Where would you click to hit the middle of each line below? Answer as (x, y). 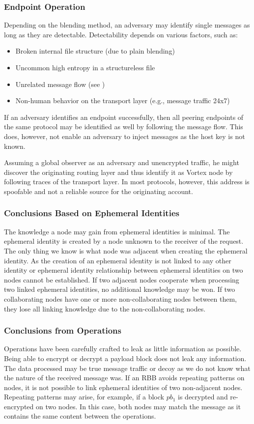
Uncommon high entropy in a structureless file (85, 67)
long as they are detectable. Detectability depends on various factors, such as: (121, 34)
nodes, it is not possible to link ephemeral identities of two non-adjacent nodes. (123, 387)
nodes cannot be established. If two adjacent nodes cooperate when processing (122, 279)
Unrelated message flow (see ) (60, 84)
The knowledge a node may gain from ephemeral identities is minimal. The (117, 231)
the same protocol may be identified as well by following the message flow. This (124, 127)
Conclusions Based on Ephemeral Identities (92, 213)
